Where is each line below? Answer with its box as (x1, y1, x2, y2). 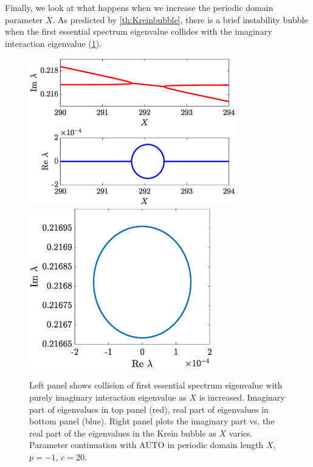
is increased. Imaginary (199, 390, 285, 403)
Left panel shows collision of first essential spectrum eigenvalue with (29, 379, 283, 392)
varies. (229, 426, 253, 439)
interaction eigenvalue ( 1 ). (5, 37, 102, 49)
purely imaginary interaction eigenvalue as (29, 390, 187, 403)
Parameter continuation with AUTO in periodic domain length (29, 438, 264, 451)
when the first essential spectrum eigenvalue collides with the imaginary (5, 25, 272, 38)
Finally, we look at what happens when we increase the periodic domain (5, 1, 273, 13)
